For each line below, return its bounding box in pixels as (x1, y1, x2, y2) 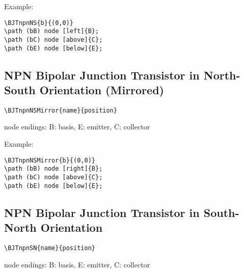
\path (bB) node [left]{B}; (4, 28, 99, 35)
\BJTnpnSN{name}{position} (4, 244, 95, 252)
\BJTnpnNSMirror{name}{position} (4, 106, 117, 114)
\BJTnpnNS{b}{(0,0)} (4, 19, 74, 26)
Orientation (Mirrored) (39, 82, 164, 97)
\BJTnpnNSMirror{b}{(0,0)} (4, 156, 95, 164)
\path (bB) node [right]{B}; (4, 165, 103, 173)
